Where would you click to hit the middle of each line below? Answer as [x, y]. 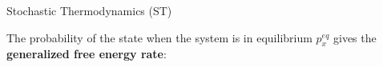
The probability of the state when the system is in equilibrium [159, 37]
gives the [355, 37]
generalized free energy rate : [87, 54]
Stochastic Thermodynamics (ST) [89, 10]
